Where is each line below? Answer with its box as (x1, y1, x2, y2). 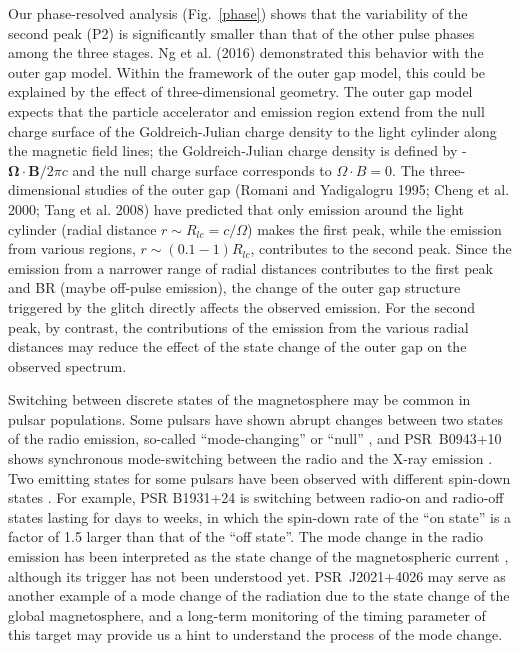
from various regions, (8, 238, 136, 259)
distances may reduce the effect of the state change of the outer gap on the (8, 336, 467, 357)
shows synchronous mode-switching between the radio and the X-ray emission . (8, 448, 493, 469)
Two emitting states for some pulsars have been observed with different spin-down (8, 467, 511, 488)
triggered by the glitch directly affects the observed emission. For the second (8, 296, 476, 317)
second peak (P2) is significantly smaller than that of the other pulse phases (8, 22, 475, 43)
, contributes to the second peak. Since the (250, 238, 512, 259)
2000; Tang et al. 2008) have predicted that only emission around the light (8, 198, 465, 219)
